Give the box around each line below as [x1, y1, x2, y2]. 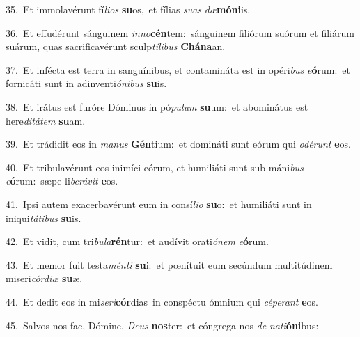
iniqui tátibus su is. [6, 210, 81, 225]
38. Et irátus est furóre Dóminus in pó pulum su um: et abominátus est [6, 99, 308, 113]
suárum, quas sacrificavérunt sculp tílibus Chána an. [6, 39, 226, 54]
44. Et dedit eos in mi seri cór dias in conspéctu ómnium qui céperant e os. [6, 294, 318, 308]
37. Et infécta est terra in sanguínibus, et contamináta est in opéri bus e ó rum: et [6, 62, 350, 77]
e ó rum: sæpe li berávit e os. [6, 173, 118, 188]
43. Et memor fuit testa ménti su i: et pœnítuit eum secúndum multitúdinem [6, 257, 333, 272]
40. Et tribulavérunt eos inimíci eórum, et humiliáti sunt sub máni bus [6, 159, 304, 174]
